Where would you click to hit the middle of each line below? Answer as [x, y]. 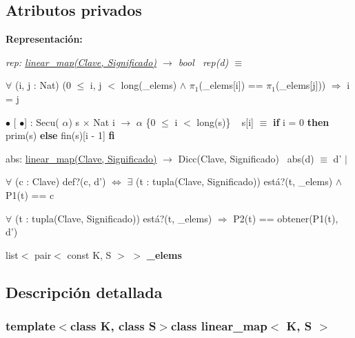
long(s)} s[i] [225, 122]
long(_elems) [149, 85]
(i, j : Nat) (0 [43, 85]
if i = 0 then [301, 122]
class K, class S [113, 326]
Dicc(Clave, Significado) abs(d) [246, 158]
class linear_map [219, 326]
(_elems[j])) [301, 85]
